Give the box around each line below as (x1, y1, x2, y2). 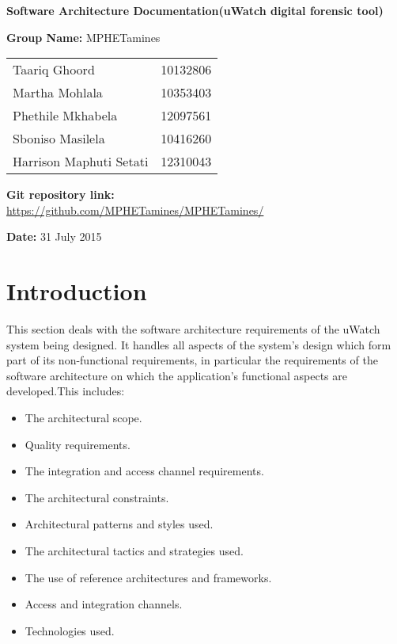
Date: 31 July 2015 (6, 228, 102, 245)
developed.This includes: (6, 383, 125, 399)
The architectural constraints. (25, 489, 169, 505)
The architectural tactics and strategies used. (25, 543, 244, 559)
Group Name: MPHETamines (6, 29, 161, 45)
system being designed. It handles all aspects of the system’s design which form (6, 336, 391, 352)
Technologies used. (25, 622, 115, 638)
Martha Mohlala (13, 83, 103, 102)
